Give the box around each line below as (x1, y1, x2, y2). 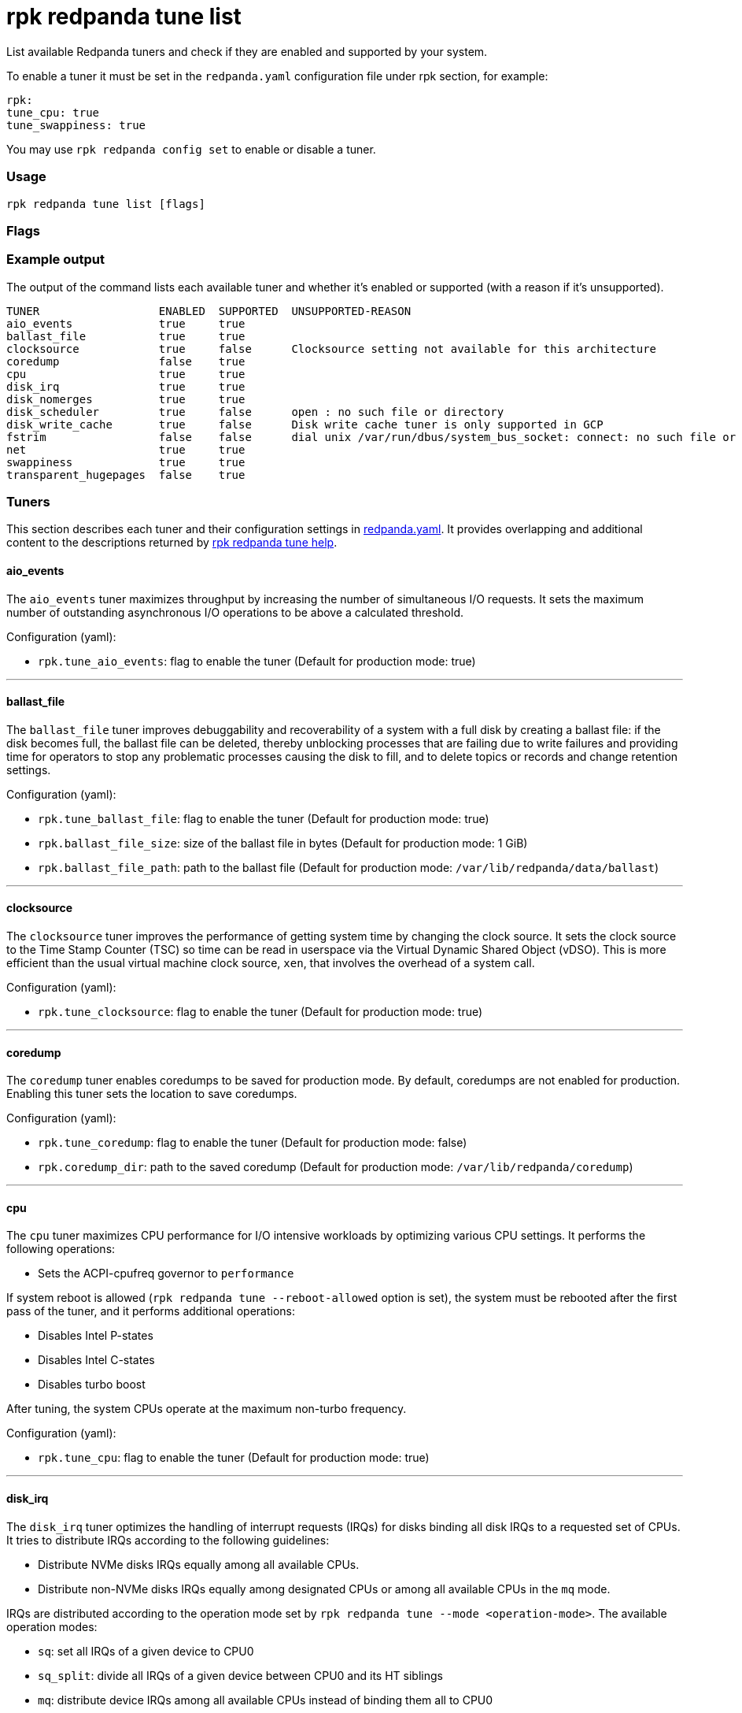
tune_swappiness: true (6, 118, 146, 132)
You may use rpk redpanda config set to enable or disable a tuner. (6, 142, 376, 156)
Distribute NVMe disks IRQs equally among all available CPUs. (38, 1557, 360, 1571)
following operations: (6, 1242, 116, 1256)
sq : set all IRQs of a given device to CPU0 (38, 1644, 254, 1658)
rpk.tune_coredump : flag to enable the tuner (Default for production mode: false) (38, 1136, 467, 1150)
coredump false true (6, 354, 245, 368)
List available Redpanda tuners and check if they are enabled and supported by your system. (6, 44, 488, 58)
